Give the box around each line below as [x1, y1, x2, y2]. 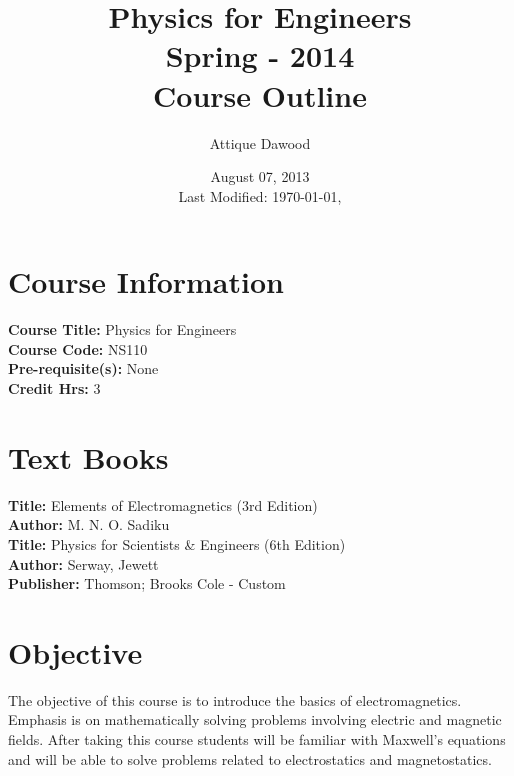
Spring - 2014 [165, 35, 355, 76]
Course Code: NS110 [8, 338, 148, 359]
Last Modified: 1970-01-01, [178, 185, 342, 206]
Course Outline [153, 74, 367, 115]
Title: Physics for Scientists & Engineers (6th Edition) [8, 533, 346, 554]
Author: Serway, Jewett [8, 553, 159, 574]
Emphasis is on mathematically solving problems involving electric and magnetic [8, 709, 502, 730]
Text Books [8, 436, 169, 477]
